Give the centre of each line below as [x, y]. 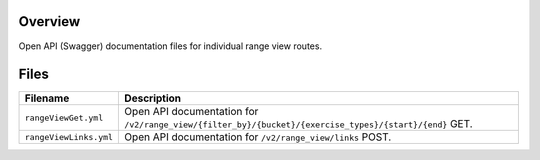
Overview [49, 21]
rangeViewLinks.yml [69, 136]
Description [153, 98]
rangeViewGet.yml [64, 117]
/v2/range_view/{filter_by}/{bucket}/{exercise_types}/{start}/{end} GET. [299, 124]
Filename [47, 98]
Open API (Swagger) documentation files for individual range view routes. [170, 46]
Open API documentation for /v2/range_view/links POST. [258, 137]
